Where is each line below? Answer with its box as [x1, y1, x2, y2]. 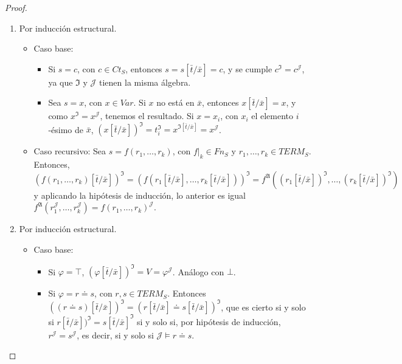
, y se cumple [223, 62, 272, 75]
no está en [156, 96, 195, 109]
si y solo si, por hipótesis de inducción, [137, 315, 281, 328]
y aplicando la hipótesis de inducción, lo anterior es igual [33, 188, 246, 201]
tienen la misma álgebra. [99, 75, 191, 88]
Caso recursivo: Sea [33, 145, 106, 157]
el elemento [251, 109, 294, 122]
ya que [48, 75, 73, 88]
